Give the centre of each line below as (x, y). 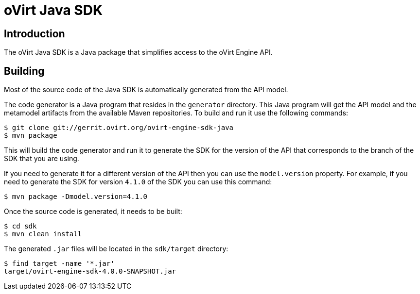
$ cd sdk (20, 226)
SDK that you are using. (42, 159)
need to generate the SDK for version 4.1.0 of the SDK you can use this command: (138, 182)
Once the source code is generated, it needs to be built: (93, 212)
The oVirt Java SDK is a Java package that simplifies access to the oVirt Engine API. (138, 52)
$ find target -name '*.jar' (59, 264)
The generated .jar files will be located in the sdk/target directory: (116, 249)
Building (24, 71)
